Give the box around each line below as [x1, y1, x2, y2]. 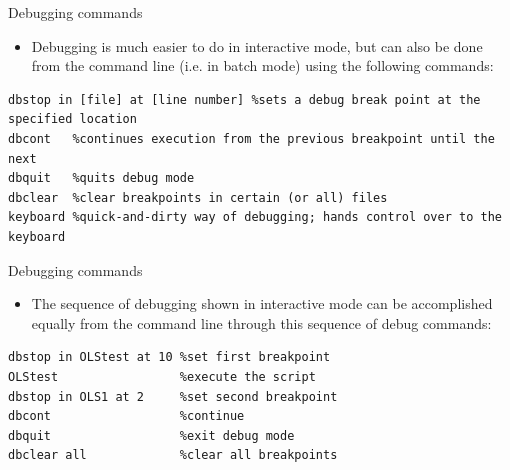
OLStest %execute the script [8, 369, 316, 384]
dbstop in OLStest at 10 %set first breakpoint [8, 350, 331, 365]
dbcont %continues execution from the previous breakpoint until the [8, 131, 495, 146]
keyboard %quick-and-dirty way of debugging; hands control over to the [8, 210, 502, 225]
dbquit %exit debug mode [8, 428, 295, 443]
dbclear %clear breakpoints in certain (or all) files [8, 190, 388, 205]
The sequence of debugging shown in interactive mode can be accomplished [31, 293, 493, 314]
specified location [8, 112, 137, 127]
